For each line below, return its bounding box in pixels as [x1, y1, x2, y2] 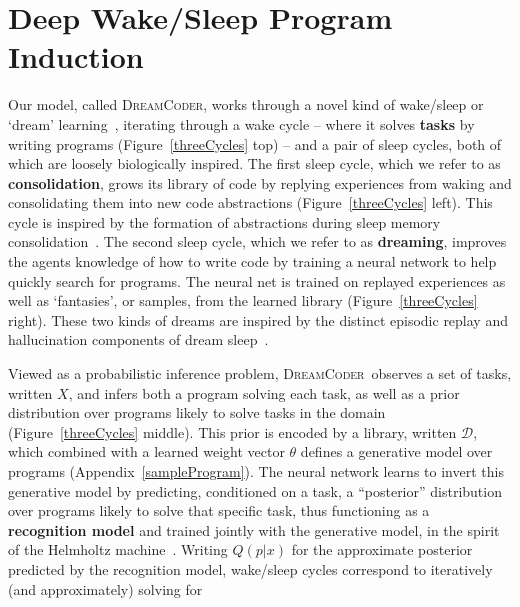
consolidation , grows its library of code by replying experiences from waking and [8, 172, 512, 193]
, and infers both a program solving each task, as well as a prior [68, 382, 460, 403]
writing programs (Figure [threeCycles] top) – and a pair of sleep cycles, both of [8, 133, 502, 154]
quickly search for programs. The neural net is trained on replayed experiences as [8, 270, 506, 291]
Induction [8, 36, 144, 77]
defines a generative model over [300, 441, 493, 462]
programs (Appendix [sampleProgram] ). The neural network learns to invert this [8, 461, 504, 481]
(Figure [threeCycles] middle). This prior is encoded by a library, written [8, 421, 457, 442]
